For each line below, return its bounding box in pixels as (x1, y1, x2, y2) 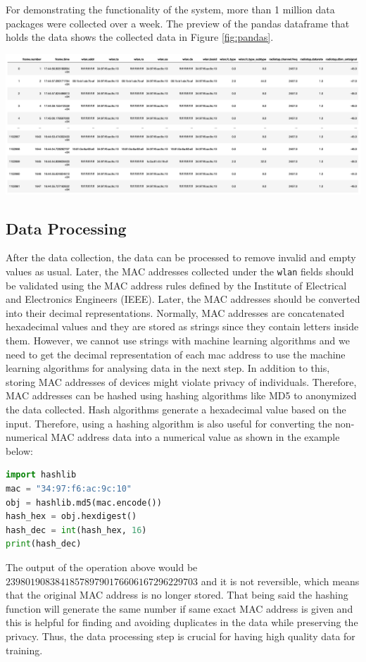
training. (6, 642, 43, 657)
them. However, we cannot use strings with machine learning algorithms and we (6, 333, 350, 348)
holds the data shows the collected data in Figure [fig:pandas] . (6, 30, 274, 44)
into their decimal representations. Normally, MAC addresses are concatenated (6, 305, 345, 320)
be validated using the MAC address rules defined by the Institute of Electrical (6, 277, 347, 292)
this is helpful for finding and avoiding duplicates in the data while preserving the (6, 615, 358, 630)
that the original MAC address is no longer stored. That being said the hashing (6, 587, 348, 602)
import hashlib (6, 470, 77, 480)
